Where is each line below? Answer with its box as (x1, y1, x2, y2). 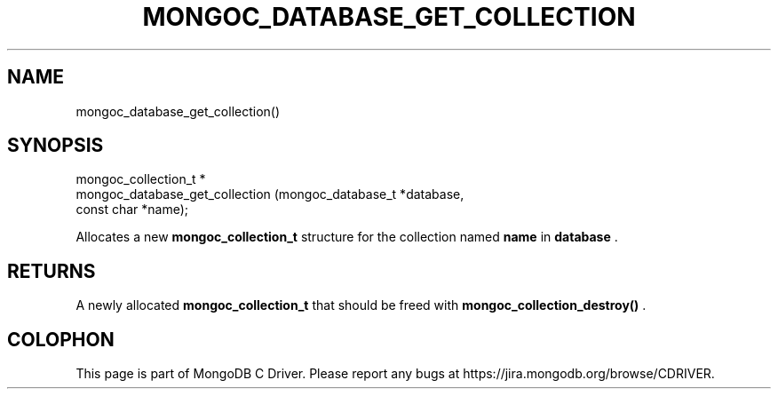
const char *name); (75, 202, 189, 218)
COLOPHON (7, 328, 115, 351)
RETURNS (7, 259, 96, 282)
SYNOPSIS (7, 134, 104, 157)
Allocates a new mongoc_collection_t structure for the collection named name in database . (75, 229, 618, 245)
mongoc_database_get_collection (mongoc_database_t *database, (75, 186, 464, 202)
